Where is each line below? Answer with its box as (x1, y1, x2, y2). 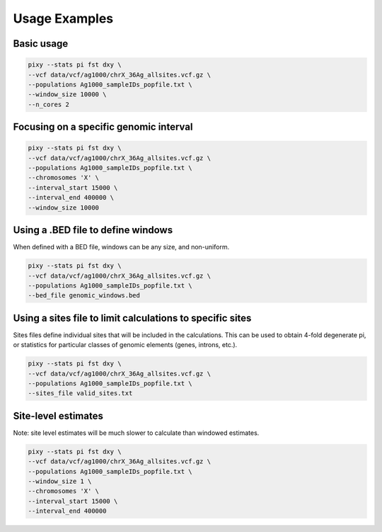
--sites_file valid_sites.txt (28, 390, 133, 397)
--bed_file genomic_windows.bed (28, 291, 141, 300)
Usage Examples (13, 11, 114, 26)
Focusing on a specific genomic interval (13, 121, 193, 133)
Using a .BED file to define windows (13, 224, 173, 237)
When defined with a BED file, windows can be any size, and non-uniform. (13, 243, 230, 251)
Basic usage (13, 38, 69, 50)
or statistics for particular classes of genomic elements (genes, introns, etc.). (13, 341, 238, 349)
